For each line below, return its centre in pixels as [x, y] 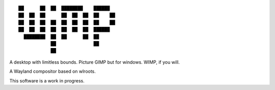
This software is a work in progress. [47, 80]
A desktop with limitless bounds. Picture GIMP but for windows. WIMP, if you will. [95, 62]
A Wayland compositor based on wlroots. [53, 71]
